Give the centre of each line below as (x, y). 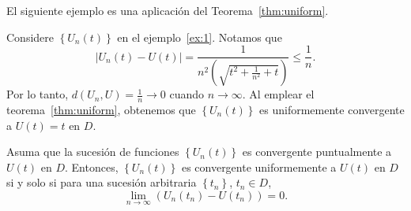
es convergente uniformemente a (259, 167)
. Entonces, (92, 167)
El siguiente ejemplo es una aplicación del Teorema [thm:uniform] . (168, 10)
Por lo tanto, (38, 94)
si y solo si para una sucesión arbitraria (102, 182)
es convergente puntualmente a (317, 152)
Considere (30, 37)
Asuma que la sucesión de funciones (93, 152)
